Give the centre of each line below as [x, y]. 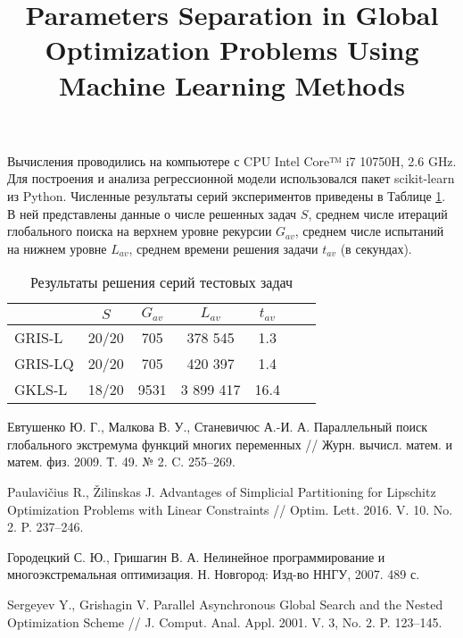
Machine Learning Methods [232, 84]
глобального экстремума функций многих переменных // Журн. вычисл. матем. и [230, 444]
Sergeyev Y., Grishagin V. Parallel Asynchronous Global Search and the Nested [225, 604]
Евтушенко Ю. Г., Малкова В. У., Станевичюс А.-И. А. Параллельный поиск [217, 427]
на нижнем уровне [57, 248]
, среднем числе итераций [378, 213]
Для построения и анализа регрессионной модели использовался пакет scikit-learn [231, 178]
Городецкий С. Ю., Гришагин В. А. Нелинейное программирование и [196, 556]
